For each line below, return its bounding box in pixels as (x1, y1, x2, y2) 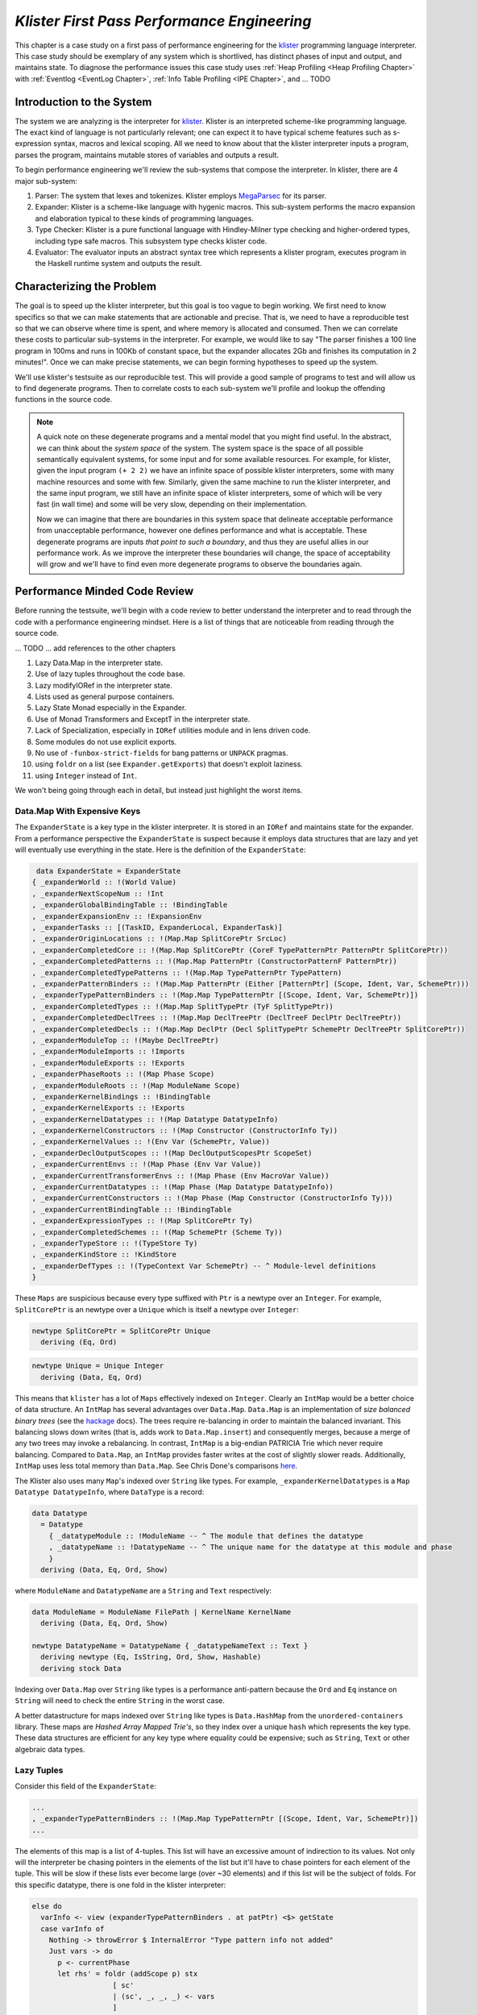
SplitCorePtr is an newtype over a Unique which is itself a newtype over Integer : (15, 1304, 300, 1314)
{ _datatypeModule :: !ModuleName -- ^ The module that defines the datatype (48, 1531, 364, 1540)
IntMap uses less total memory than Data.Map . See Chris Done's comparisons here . (15, 1461, 298, 1471)
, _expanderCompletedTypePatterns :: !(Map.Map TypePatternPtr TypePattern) (31, 968, 342, 977)
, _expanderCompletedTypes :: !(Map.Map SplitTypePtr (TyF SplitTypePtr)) (31, 1002, 334, 1011)
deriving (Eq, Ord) (40, 1337, 118, 1346)
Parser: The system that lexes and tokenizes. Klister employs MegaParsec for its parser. (35, 190, 327, 201)
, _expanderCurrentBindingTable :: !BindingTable (31, 1205, 232, 1214)
